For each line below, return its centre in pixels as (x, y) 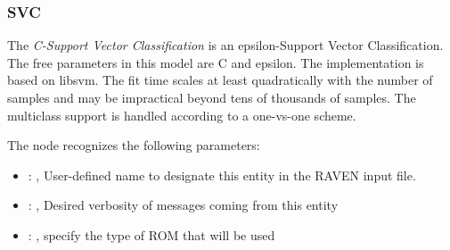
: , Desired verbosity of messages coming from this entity (183, 205)
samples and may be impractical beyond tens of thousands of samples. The (212, 97)
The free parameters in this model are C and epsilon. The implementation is (216, 62)
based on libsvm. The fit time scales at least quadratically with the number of (220, 80)
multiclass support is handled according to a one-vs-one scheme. (182, 115)
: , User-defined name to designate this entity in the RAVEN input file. (222, 175)
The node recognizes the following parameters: (134, 145)
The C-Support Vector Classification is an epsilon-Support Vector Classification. (225, 45)
